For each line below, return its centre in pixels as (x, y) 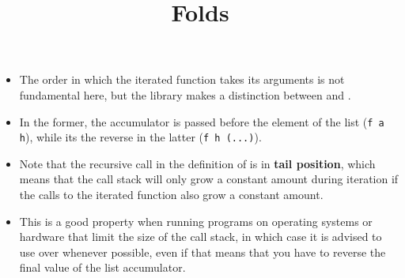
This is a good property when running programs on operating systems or (196, 221)
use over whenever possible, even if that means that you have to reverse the (202, 252)
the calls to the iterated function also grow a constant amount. (171, 195)
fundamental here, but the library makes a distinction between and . (185, 94)
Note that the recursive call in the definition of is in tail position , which (197, 163)
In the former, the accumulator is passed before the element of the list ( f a (202, 121)
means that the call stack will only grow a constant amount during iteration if (209, 179)
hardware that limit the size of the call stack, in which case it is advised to (201, 237)
